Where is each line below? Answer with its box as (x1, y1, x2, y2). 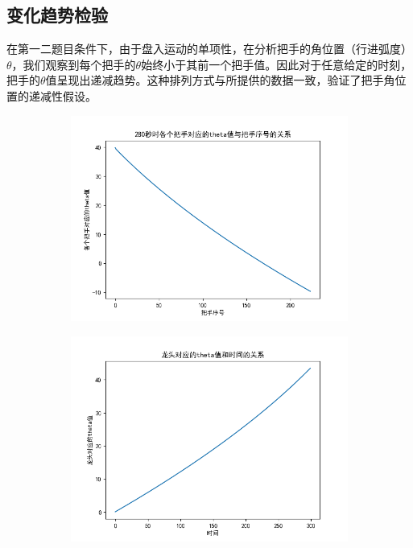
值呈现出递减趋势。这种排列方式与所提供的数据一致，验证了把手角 (45, 72, 395, 89)
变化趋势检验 (6, 2, 108, 27)
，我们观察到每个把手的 (11, 56, 136, 72)
